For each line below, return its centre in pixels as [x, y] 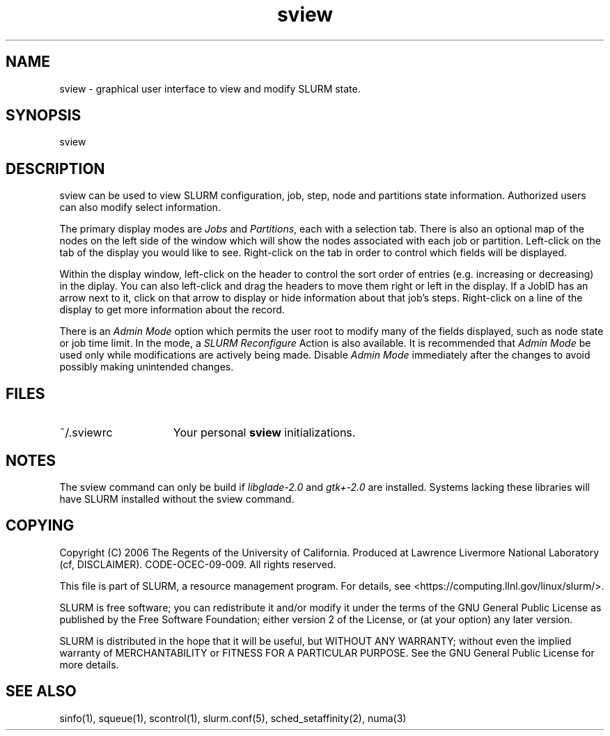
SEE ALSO [41, 691]
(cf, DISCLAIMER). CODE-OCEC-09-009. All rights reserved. [198, 564]
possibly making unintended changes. [147, 367]
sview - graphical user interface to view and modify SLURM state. [210, 88]
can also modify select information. [140, 208]
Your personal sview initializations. [264, 433]
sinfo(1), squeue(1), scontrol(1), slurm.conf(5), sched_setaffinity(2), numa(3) [233, 718]
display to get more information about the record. [172, 310]
